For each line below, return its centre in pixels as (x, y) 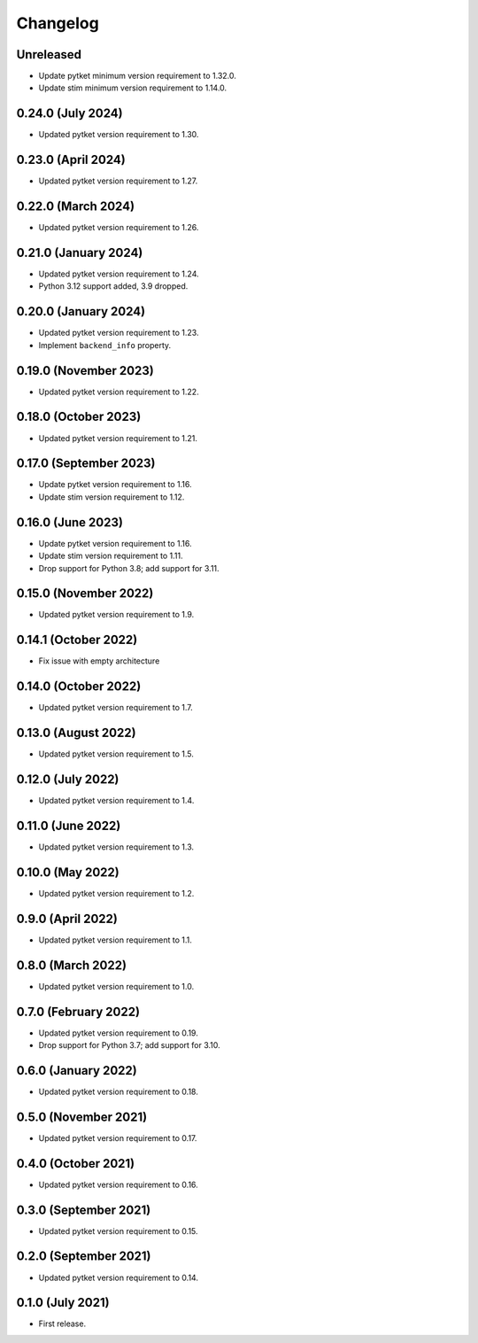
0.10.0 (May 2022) (68, 872)
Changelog (58, 23)
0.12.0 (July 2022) (68, 779)
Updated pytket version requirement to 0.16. (118, 1184)
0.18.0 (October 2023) (79, 417)
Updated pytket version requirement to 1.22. (119, 392)
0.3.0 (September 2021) (84, 1210)
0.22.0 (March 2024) (76, 207)
